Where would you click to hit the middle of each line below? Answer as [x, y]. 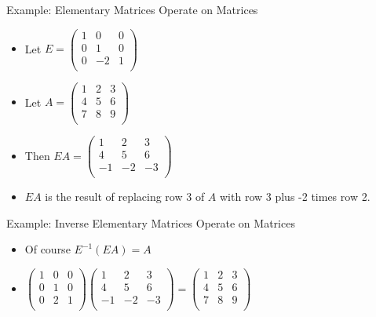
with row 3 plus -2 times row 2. [295, 197]
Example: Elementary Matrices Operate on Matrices [132, 9]
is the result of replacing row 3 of [125, 197]
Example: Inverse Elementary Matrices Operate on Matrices [151, 222]
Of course [47, 249]
